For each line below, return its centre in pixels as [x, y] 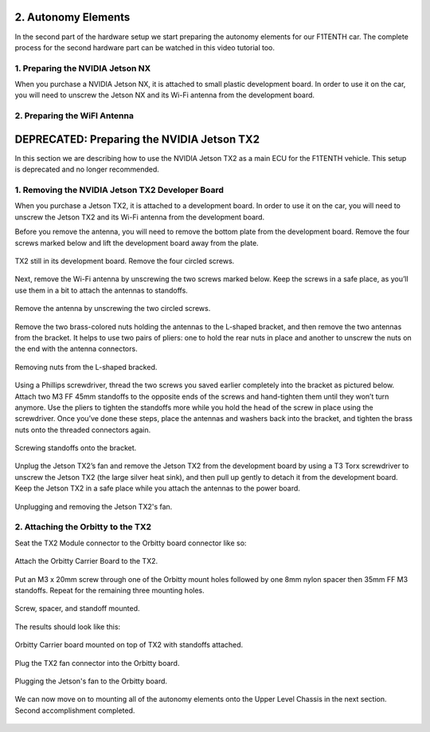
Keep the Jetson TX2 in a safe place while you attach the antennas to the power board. [157, 488]
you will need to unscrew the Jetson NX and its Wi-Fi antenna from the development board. [164, 95]
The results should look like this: [68, 627]
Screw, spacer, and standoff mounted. [77, 608]
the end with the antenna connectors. [76, 349]
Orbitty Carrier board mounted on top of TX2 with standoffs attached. [129, 645]
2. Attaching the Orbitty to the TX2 [83, 527]
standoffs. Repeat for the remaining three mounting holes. [109, 590]
